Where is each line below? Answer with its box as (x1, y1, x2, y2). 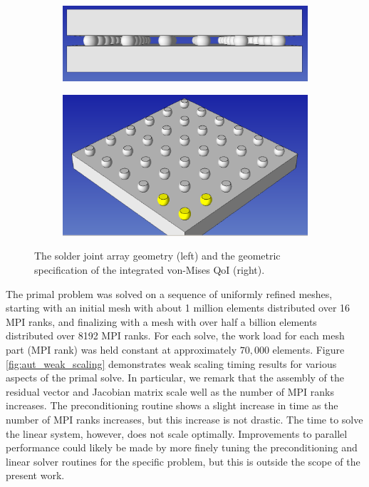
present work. (6, 468, 65, 483)
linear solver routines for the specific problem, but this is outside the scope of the (6, 453, 360, 468)
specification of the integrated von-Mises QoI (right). (34, 262, 265, 277)
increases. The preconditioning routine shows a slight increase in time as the (6, 398, 338, 413)
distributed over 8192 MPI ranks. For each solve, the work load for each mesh (6, 328, 345, 343)
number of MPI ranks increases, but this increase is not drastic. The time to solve (6, 411, 363, 426)
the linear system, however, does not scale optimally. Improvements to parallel (6, 426, 348, 441)
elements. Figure (272, 342, 345, 357)
